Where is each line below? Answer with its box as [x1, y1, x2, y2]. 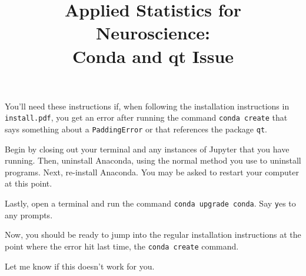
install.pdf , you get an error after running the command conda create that [5, 111, 288, 124]
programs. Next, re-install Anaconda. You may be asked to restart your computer [5, 165, 299, 178]
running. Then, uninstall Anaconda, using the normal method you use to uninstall [5, 154, 301, 167]
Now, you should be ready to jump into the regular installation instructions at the [5, 228, 301, 241]
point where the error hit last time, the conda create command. [5, 240, 239, 252]
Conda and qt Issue [72, 44, 234, 68]
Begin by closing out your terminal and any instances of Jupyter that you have [5, 142, 290, 155]
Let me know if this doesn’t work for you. [5, 260, 155, 272]
